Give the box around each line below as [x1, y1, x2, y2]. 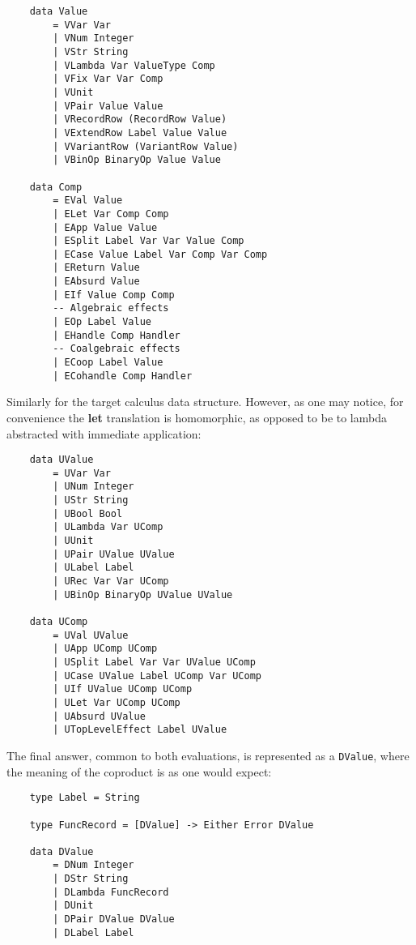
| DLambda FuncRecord [53, 886, 169, 898]
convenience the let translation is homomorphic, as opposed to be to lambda [6, 408, 387, 425]
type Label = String [29, 792, 140, 804]
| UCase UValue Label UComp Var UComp [53, 669, 261, 682]
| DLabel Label [53, 926, 134, 939]
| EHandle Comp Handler [53, 329, 180, 341]
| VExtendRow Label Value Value [53, 126, 227, 139]
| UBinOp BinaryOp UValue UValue [53, 588, 233, 601]
